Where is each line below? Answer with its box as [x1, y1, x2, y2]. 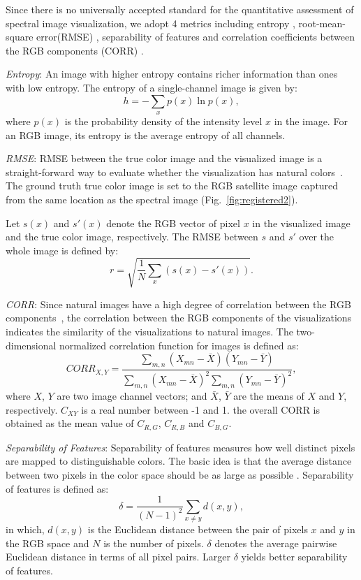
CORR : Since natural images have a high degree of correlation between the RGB [6, 296, 351, 311]
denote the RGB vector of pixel [106, 215, 240, 230]
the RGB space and [6, 535, 89, 550]
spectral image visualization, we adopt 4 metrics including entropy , [6, 15, 295, 30]
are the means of [233, 389, 304, 403]
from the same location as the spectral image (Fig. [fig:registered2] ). [6, 191, 298, 206]
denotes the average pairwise [214, 535, 337, 550]
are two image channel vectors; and [57, 389, 207, 403]
